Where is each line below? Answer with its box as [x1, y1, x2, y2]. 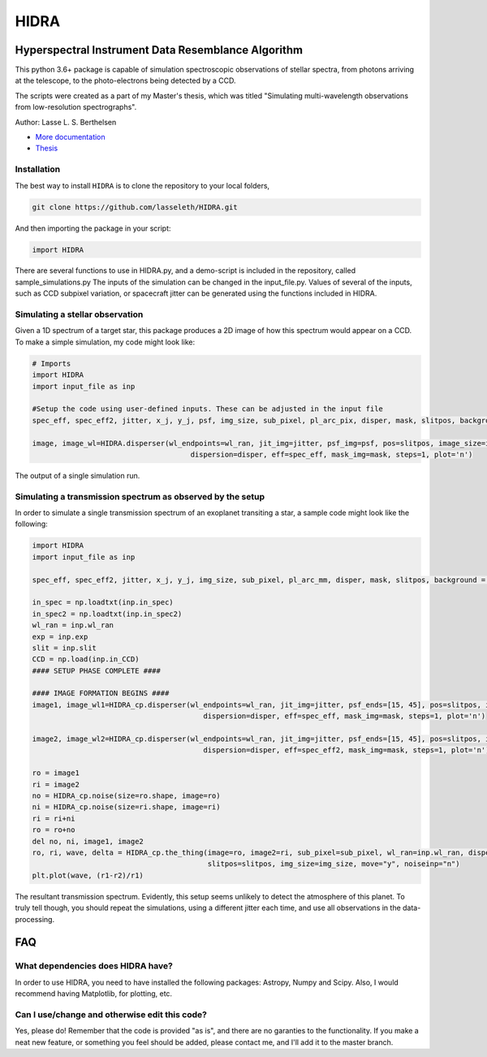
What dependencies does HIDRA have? [15, 960, 174, 972]
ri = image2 [32, 780, 80, 789]
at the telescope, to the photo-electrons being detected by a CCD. [15, 76, 236, 85]
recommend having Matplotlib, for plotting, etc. [15, 989, 173, 999]
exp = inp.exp [32, 632, 88, 641]
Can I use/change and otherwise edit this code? [15, 1008, 207, 1020]
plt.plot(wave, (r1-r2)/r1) [32, 870, 144, 880]
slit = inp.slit [32, 643, 97, 652]
